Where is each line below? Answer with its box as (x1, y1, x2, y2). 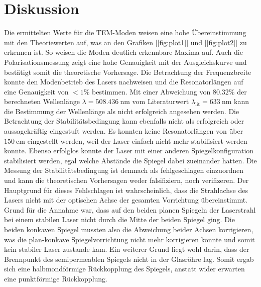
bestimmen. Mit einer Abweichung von (92, 86, 211, 97)
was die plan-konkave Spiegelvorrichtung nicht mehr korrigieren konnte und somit (4, 234, 255, 244)
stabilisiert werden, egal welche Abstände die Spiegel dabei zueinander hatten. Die (4, 155, 257, 165)
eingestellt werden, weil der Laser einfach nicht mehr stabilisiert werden (27, 135, 247, 146)
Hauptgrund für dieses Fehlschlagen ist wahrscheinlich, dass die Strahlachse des (4, 184, 248, 195)
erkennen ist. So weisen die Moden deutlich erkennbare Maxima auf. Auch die (4, 47, 243, 57)
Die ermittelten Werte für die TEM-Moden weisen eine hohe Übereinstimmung (4, 27, 246, 38)
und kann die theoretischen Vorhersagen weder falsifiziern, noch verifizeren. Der (4, 175, 249, 185)
